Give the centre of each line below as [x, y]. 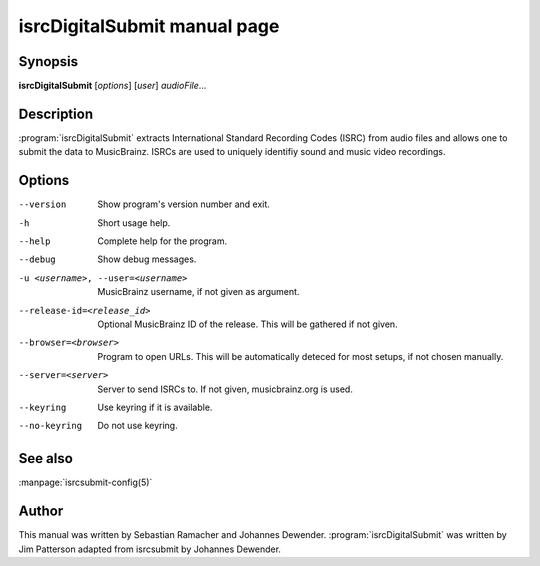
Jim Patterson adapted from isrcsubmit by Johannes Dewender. [150, 549]
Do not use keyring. [138, 426]
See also [46, 458]
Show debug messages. [147, 259]
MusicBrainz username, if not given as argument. [198, 292]
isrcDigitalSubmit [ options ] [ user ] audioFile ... [112, 86]
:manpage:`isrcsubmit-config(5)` [85, 482]
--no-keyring [50, 426]
